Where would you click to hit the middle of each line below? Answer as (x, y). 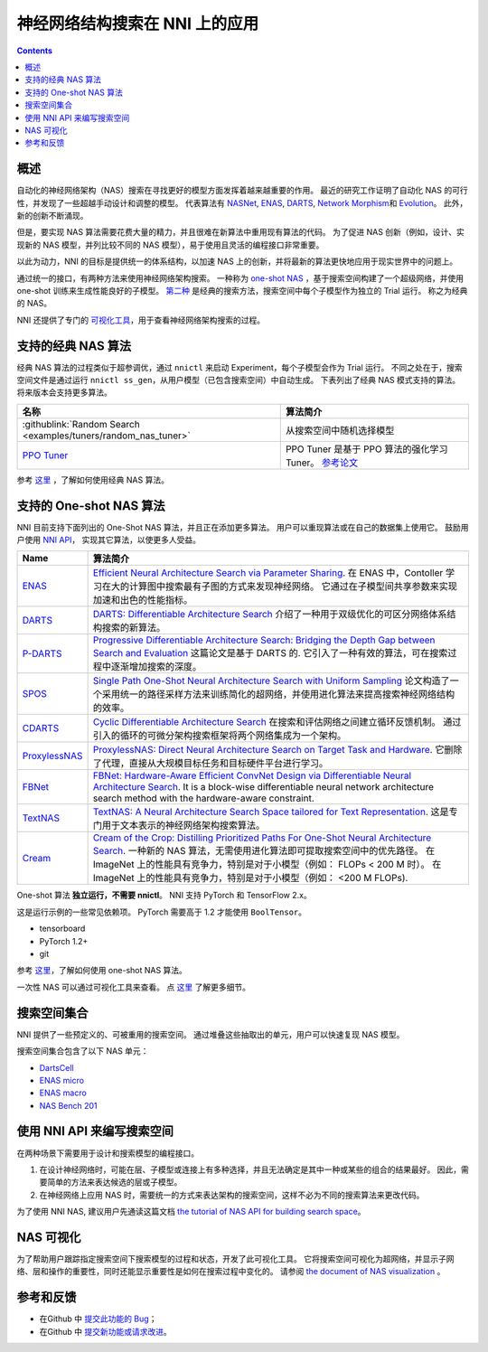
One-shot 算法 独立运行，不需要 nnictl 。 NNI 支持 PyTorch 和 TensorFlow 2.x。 (164, 896)
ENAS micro (62, 1080)
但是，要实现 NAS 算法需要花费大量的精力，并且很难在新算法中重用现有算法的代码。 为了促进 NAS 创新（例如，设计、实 (241, 232)
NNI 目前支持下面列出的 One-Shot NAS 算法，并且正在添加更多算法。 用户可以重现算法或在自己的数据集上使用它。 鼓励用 (243, 527)
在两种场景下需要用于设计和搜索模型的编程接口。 (108, 1153)
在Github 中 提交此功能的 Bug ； (98, 1319)
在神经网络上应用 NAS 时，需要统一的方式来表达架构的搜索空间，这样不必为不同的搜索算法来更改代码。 (232, 1195)
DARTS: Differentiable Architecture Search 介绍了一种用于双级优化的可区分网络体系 (270, 615)
